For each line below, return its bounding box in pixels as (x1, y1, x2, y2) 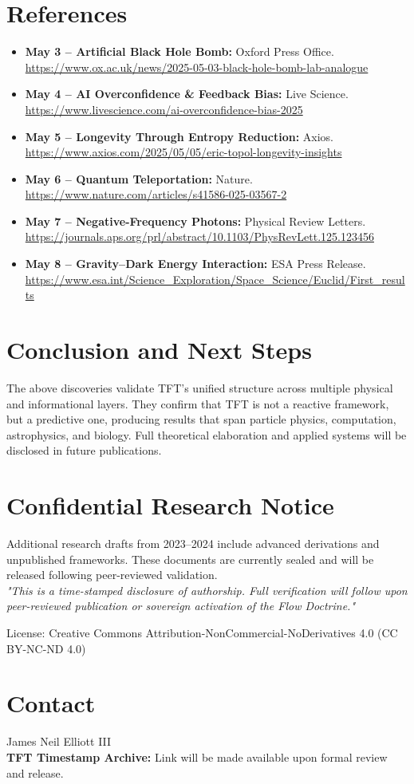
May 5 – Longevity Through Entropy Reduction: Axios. (25, 128, 333, 144)
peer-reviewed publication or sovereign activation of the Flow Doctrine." (6, 597, 356, 614)
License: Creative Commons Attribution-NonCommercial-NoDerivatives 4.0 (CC (6, 624, 398, 641)
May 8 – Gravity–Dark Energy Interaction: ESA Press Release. (25, 255, 366, 272)
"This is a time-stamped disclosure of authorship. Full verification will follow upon (6, 581, 408, 598)
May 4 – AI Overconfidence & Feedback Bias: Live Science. (25, 85, 349, 102)
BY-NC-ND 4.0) (6, 640, 86, 656)
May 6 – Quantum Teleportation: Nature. (25, 170, 253, 187)
